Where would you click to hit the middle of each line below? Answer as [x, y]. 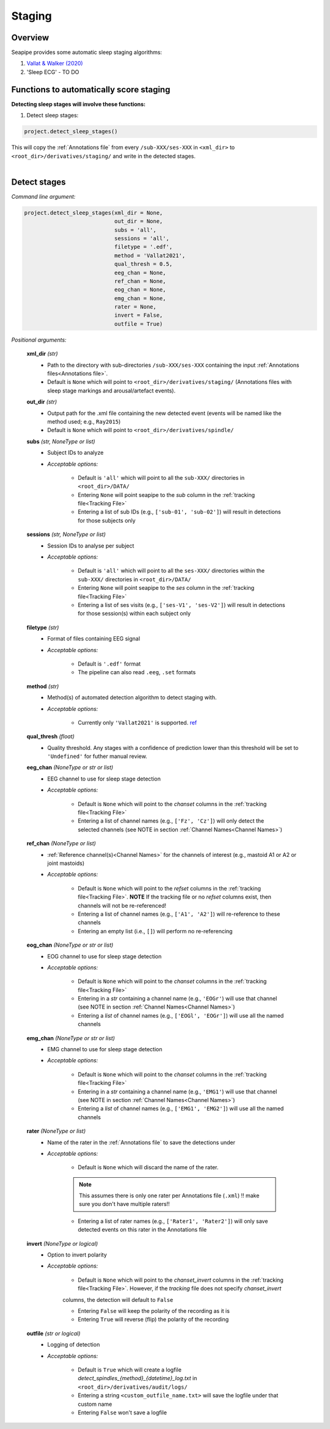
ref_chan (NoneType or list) [61, 843]
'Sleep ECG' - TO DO [53, 72]
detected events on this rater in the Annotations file [142, 1230]
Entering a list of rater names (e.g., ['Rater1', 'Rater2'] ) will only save [173, 1221]
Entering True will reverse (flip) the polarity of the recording [153, 1320]
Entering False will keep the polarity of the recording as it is [154, 1311]
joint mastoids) [66, 863]
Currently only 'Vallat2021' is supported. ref [137, 722]
